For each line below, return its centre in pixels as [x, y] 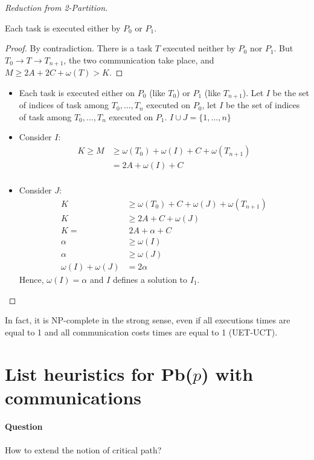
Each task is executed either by [63, 28]
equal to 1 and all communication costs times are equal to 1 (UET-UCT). [141, 332]
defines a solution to [150, 279]
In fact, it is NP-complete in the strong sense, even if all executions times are [148, 320]
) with [227, 373]
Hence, [31, 279]
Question [24, 426]
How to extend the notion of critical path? [83, 449]
